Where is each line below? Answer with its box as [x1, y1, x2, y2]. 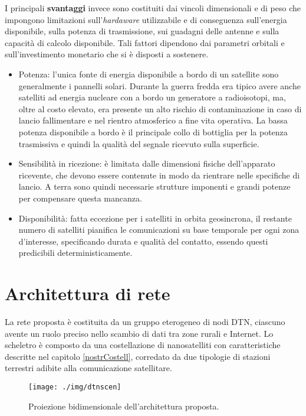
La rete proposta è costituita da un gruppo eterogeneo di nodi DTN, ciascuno [5, 316, 285, 327]
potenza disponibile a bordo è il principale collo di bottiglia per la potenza [18, 125, 288, 138]
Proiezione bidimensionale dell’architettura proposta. [28, 399, 219, 412]
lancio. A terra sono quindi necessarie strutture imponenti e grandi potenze [18, 180, 291, 193]
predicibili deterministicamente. [18, 246, 133, 259]
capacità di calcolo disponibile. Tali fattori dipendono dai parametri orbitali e [5, 36, 285, 48]
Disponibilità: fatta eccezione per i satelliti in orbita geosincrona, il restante [18, 212, 292, 224]
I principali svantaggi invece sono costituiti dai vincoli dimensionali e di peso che [5, 2, 301, 14]
